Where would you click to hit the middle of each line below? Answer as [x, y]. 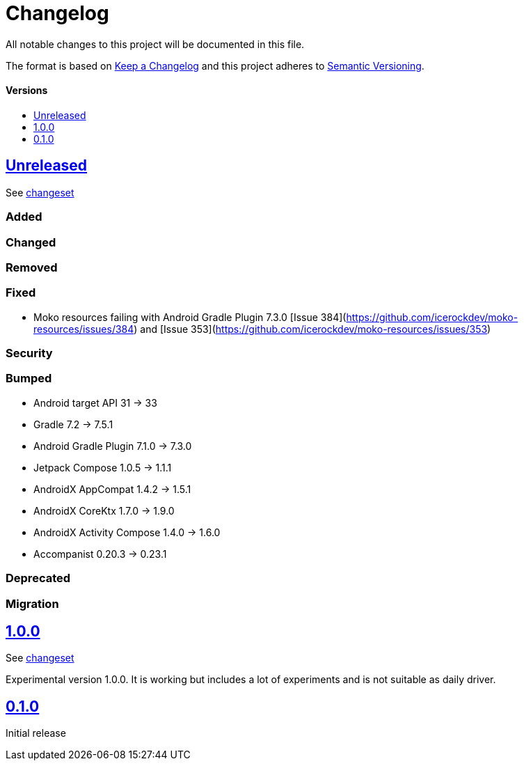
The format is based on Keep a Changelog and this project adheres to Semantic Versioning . [215, 65]
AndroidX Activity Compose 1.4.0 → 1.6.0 [127, 532]
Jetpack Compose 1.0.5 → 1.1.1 [103, 467]
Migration [32, 603]
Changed [31, 242]
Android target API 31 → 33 [95, 402]
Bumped [29, 378]
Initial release [36, 733]
